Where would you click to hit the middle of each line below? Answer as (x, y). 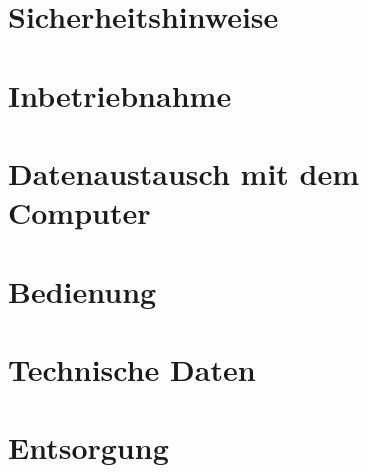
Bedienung (82, 290)
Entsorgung (88, 447)
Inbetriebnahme (120, 94)
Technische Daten (132, 368)
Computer (79, 212)
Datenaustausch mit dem (184, 172)
